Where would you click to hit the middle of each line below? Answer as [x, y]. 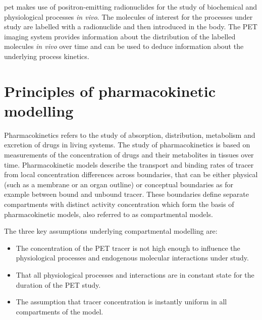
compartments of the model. [60, 311]
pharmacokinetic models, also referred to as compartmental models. [109, 214]
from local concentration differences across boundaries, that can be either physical [131, 174]
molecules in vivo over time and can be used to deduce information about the [124, 46]
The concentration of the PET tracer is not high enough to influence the [128, 248]
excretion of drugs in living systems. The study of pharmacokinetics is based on [127, 145]
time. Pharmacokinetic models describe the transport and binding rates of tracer [129, 164]
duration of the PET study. [58, 284]
